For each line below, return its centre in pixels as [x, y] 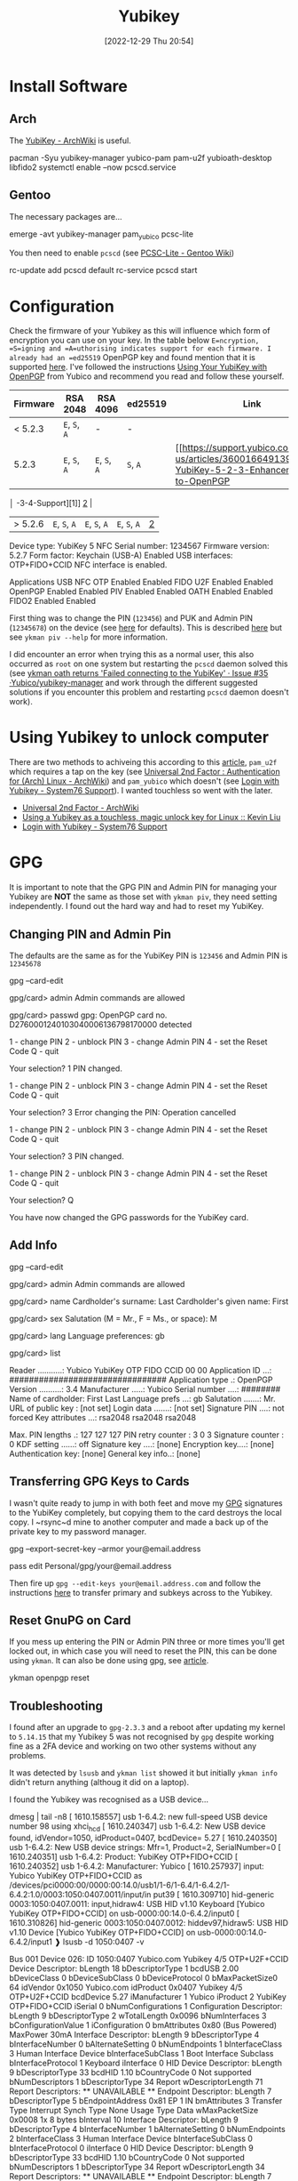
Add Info [33, 1246]
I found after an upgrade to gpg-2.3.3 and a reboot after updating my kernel [147, 1727]
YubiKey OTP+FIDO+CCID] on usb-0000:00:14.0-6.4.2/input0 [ [125, 1913]
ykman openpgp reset [50, 1678]
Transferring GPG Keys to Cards [99, 1481]
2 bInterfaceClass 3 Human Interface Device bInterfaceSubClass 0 [131, 2139]
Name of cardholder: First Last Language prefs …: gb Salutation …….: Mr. [142, 1398]
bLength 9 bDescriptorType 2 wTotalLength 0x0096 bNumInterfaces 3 [138, 2016]
